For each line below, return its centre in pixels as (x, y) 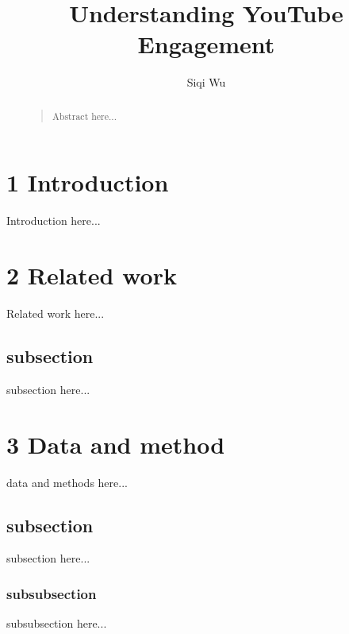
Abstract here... (84, 116)
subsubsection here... (57, 623)
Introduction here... (54, 220)
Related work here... (56, 313)
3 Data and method (116, 444)
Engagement (206, 44)
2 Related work (92, 275)
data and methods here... (67, 482)
